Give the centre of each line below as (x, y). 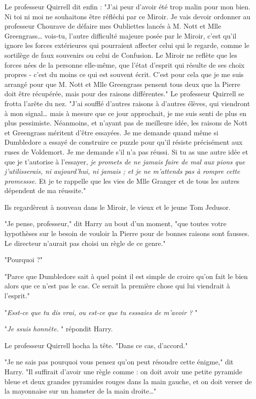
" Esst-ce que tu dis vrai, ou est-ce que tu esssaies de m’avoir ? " (101, 312)
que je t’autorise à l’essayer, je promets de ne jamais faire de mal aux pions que (125, 161)
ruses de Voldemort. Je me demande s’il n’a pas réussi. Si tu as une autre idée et (126, 151)
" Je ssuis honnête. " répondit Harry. (59, 329)
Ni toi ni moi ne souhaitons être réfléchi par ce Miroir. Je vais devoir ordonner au (128, 16)
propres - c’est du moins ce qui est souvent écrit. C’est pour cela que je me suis (124, 74)
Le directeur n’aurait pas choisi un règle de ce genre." (85, 243)
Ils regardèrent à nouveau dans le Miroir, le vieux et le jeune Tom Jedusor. (118, 207)
